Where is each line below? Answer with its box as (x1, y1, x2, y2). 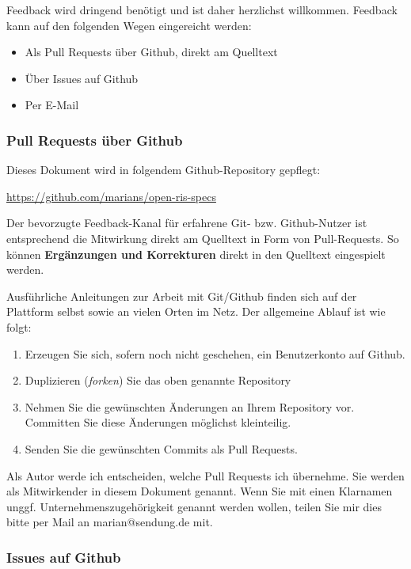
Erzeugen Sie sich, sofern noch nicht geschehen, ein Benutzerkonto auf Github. (25, 345, 405, 362)
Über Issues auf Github (25, 70, 139, 86)
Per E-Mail (25, 97, 79, 113)
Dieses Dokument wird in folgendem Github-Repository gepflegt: (6, 161, 321, 178)
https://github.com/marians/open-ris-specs (6, 188, 216, 204)
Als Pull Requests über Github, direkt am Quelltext (25, 44, 278, 60)
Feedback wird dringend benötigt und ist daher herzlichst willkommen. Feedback (6, 2, 398, 17)
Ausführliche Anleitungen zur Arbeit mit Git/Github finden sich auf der (6, 287, 357, 304)
